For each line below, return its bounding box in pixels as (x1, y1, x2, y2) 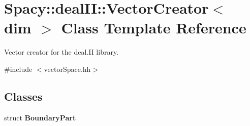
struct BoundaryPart (4, 112, 76, 122)
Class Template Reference (61, 17, 246, 38)
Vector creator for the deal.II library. (4, 47, 119, 57)
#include (4, 63, 33, 74)
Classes (4, 88, 43, 104)
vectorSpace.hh (44, 63, 91, 74)
